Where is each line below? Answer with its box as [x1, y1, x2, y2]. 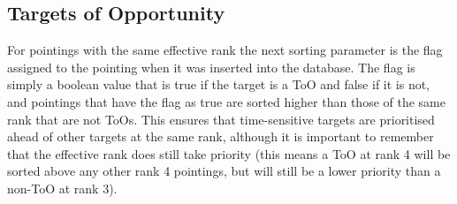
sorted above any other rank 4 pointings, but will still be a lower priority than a [7, 162, 441, 180]
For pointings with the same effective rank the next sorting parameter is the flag [7, 41, 443, 59]
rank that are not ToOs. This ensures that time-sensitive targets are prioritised [7, 110, 435, 128]
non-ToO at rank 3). [7, 178, 118, 197]
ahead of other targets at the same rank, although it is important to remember [7, 127, 434, 146]
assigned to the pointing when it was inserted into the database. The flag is [7, 57, 415, 76]
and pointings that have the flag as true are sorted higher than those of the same [7, 92, 446, 110]
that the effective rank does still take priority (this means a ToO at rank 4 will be [7, 144, 451, 162]
